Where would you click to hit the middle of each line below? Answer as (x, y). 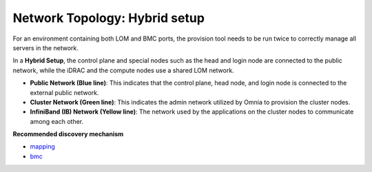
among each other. (57, 121)
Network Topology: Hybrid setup (108, 18)
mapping (42, 147)
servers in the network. (45, 47)
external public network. (64, 92)
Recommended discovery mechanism (68, 134)
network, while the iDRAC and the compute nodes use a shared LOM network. (123, 70)
